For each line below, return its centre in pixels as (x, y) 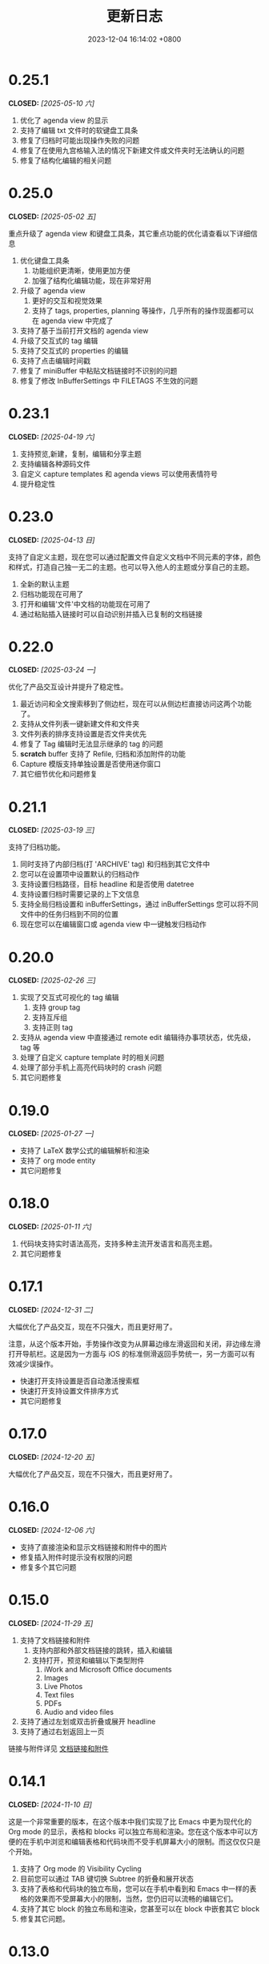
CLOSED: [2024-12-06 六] (52, 1530)
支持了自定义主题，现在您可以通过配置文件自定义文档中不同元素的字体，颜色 (134, 557)
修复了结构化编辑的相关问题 (66, 160)
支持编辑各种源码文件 (55, 464)
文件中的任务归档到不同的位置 (69, 914)
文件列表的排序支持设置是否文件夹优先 (83, 734)
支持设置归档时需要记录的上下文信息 (80, 894)
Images (56, 1678)
